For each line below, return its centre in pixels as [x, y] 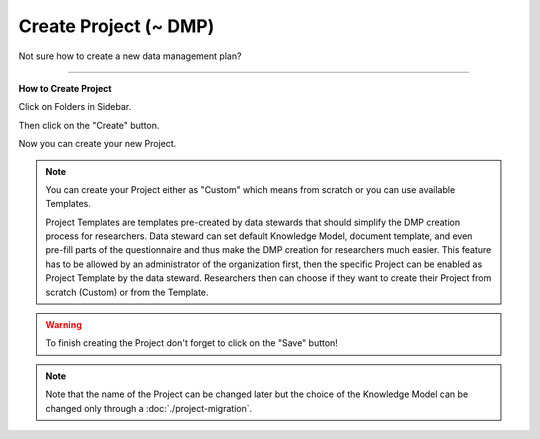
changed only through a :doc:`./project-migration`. [149, 408]
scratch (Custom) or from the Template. [127, 292]
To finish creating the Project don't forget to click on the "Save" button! [192, 343]
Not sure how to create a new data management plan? [130, 56]
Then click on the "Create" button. [89, 125]
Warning [63, 325]
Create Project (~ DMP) [116, 26]
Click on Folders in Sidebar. [75, 107]
